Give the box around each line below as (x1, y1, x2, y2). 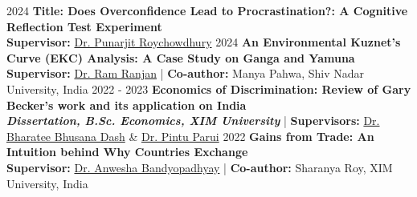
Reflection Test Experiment (6, 18, 162, 34)
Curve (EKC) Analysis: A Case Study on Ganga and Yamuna (6, 49, 355, 66)
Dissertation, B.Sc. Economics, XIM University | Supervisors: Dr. (6, 112, 380, 129)
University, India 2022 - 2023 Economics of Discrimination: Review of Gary (6, 80, 411, 97)
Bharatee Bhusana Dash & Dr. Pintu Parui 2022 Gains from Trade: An (6, 127, 374, 144)
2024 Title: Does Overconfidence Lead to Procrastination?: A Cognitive (6, 2, 408, 18)
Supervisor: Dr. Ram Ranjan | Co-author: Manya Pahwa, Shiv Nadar (6, 65, 365, 82)
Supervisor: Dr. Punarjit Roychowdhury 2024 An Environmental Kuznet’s (6, 34, 401, 50)
